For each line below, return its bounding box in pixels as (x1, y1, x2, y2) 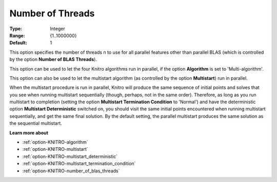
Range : (9, 32, 25, 38)
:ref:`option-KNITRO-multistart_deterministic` (22, 153, 118, 160)
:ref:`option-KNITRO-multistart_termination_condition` (22, 161, 136, 167)
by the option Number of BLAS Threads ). (9, 56, 97, 62)
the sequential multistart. (9, 120, 63, 126)
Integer (50, 26, 65, 32)
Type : (9, 26, 23, 32)
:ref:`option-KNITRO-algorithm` (22, 139, 88, 145)
